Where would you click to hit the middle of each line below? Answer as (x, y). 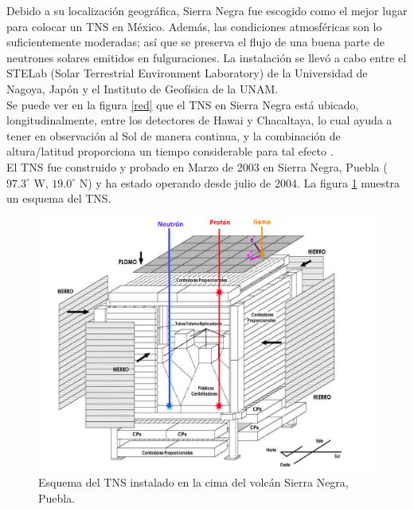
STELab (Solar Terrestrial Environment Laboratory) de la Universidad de (187, 73)
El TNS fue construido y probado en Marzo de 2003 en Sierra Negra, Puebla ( (197, 166)
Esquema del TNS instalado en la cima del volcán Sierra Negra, (193, 482)
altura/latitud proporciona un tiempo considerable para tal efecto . (170, 151)
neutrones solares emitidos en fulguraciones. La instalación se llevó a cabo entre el (207, 57)
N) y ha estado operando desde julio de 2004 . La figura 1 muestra (240, 182)
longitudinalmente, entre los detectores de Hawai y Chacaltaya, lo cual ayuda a (199, 120)
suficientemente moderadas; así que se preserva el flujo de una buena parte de (195, 42)
